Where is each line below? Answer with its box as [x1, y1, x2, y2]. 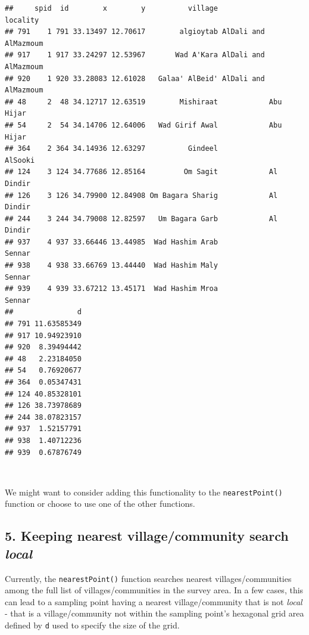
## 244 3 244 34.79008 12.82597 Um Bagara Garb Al [5, 214, 278, 223]
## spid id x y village [5, 4, 218, 13]
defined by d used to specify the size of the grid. [5, 619, 180, 631]
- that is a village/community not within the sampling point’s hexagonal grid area [5, 607, 304, 619]
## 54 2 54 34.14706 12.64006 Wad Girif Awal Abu [5, 120, 282, 129]
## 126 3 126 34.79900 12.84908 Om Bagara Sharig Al [5, 191, 278, 200]
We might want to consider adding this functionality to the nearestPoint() [5, 485, 283, 498]
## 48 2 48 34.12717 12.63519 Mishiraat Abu [5, 97, 282, 106]
